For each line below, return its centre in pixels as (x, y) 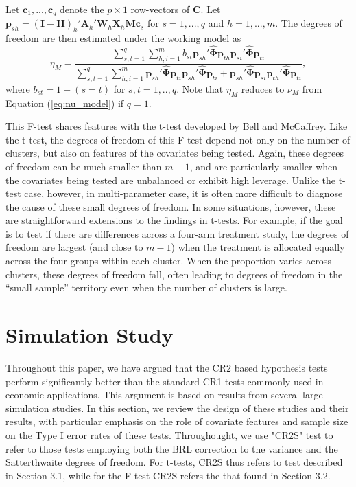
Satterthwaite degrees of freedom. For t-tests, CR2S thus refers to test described (174, 462)
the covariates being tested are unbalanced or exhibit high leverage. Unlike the (170, 180)
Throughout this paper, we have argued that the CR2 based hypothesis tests (167, 367)
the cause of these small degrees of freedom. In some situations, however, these (171, 206)
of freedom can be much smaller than (84, 166)
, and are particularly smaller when (264, 166)
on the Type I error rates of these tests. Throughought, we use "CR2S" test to (169, 434)
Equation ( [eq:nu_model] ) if (65, 103)
